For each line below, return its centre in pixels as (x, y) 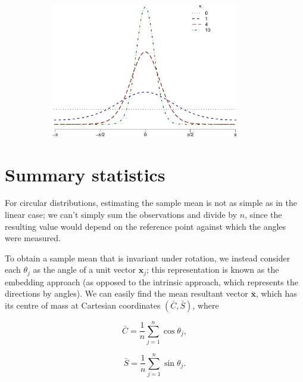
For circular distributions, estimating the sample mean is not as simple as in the (151, 203)
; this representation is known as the (213, 269)
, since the (263, 215)
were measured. (33, 238)
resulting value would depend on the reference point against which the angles (146, 226)
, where (206, 305)
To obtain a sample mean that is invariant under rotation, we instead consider (148, 258)
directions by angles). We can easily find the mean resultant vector (126, 293)
